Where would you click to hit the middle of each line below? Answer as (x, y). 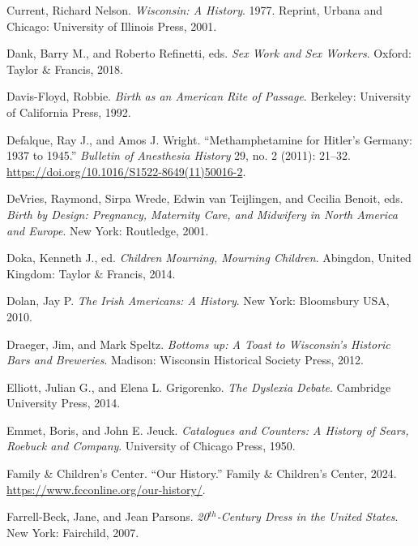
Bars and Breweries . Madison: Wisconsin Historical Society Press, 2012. (185, 360)
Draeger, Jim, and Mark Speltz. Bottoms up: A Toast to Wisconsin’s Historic (198, 344)
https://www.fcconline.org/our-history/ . (106, 489)
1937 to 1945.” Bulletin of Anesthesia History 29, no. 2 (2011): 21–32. (179, 155)
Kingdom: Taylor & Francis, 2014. (91, 273)
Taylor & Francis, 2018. (65, 69)
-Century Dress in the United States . (307, 516)
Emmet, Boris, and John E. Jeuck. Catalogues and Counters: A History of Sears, (208, 430)
